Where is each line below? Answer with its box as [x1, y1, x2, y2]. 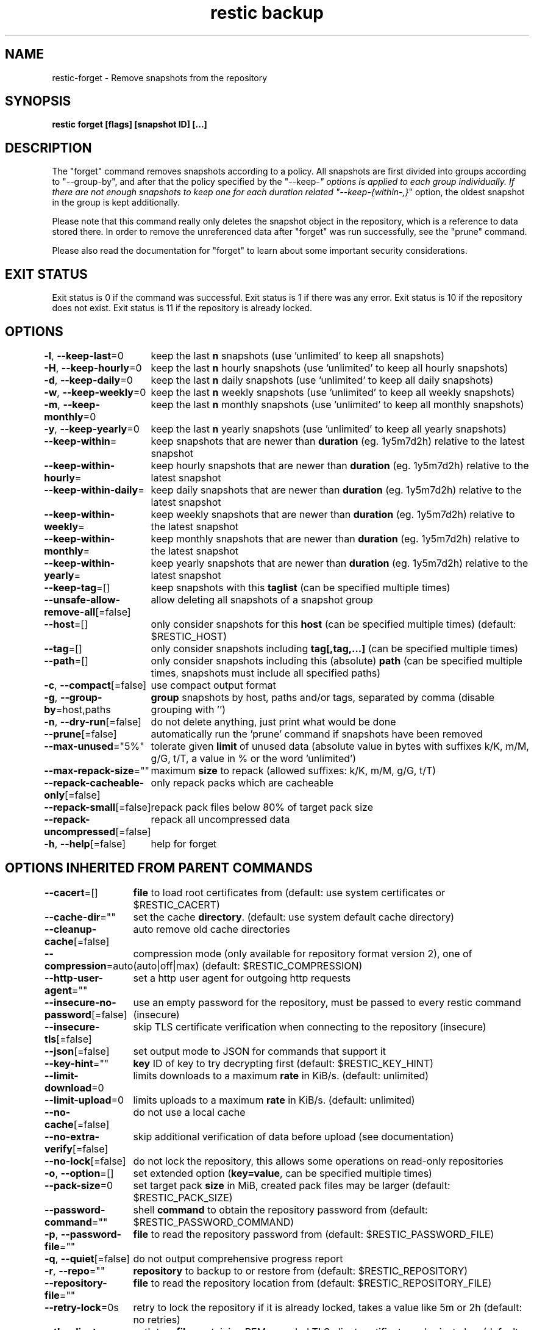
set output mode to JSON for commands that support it [133, 1044, 386, 1057]
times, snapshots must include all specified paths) [151, 666, 381, 679]
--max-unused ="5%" [44, 739, 144, 752]
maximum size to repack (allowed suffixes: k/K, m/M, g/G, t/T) [151, 764, 436, 777]
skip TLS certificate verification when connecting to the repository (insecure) [133, 1020, 486, 1033]
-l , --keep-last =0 [44, 349, 124, 362]
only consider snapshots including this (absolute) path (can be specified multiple [151, 654, 522, 667]
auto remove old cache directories [133, 922, 290, 935]
